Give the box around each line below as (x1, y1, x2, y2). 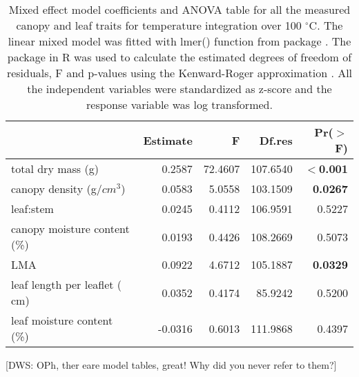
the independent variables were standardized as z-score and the (27, 81, 332, 96)
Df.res (259, 132, 293, 148)
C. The (309, 17, 343, 33)
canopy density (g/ (11, 181, 102, 196)
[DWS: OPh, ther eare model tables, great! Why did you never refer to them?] (6, 358, 337, 371)
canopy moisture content (11, 221, 130, 236)
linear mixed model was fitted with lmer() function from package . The (8, 33, 351, 49)
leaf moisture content (11, 312, 113, 328)
